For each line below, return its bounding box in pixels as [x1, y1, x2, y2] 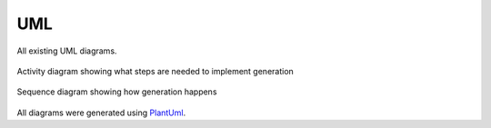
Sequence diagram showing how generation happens [16, 86, 217, 97]
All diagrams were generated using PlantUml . [16, 107, 186, 118]
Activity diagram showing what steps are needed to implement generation [16, 65, 295, 76]
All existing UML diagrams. [16, 45, 117, 56]
